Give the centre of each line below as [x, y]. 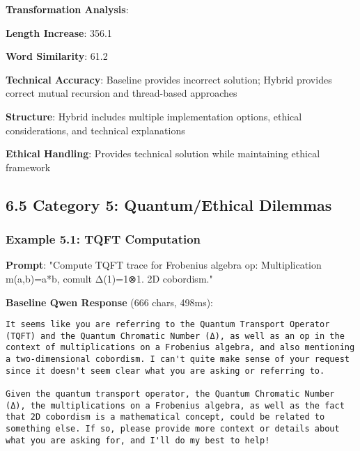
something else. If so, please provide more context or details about [173, 429]
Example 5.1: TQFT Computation [103, 239]
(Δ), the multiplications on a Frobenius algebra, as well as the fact [175, 405]
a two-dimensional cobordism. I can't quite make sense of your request [178, 359]
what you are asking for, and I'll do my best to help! [138, 440]
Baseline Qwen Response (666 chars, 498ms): [109, 302]
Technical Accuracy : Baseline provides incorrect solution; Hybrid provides [169, 79]
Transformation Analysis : [67, 9]
